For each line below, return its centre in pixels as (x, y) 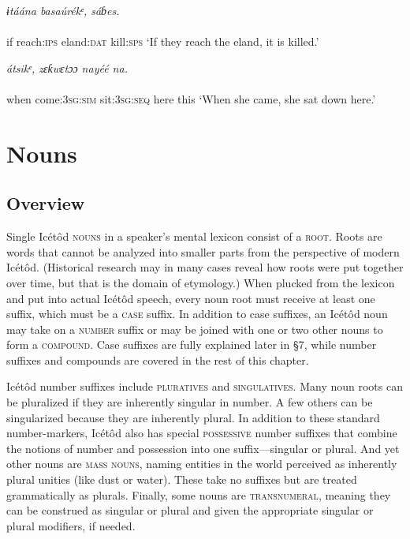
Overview (46, 203)
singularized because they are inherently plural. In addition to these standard (193, 417)
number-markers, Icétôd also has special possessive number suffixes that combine (202, 433)
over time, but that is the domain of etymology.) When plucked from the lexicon (201, 282)
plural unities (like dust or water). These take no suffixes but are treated (182, 479)
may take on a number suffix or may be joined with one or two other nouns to (195, 329)
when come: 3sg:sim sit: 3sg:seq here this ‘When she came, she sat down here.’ (191, 98)
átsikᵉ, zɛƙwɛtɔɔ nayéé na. (67, 67)
